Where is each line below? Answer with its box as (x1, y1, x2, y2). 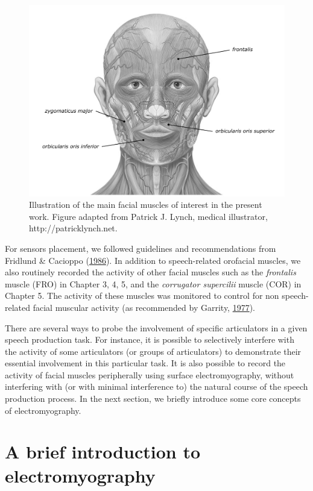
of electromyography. (5, 404, 81, 416)
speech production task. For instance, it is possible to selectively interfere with (5, 333, 294, 346)
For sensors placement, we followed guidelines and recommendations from (5, 242, 276, 254)
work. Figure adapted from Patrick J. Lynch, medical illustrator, (29, 210, 268, 222)
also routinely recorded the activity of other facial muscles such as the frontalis (5, 266, 296, 278)
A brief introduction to (5, 439, 201, 464)
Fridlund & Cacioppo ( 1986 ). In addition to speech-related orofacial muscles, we (5, 254, 301, 266)
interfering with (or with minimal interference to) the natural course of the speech (5, 380, 308, 393)
